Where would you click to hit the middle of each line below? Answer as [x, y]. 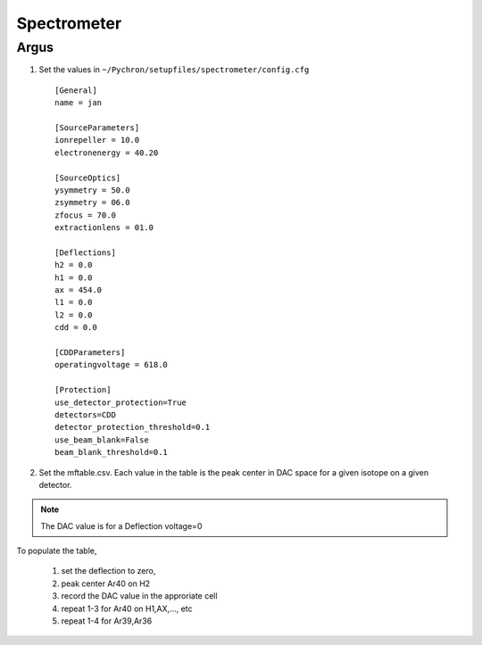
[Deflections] [85, 252]
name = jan [79, 103]
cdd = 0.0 [76, 327]
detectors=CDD [85, 414]
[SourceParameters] [97, 128]
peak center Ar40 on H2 [106, 583]
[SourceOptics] [88, 178]
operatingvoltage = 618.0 [112, 365]
